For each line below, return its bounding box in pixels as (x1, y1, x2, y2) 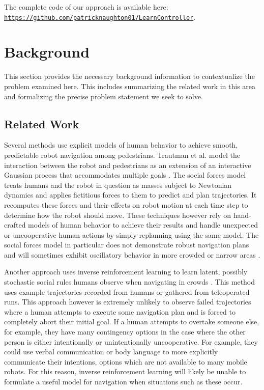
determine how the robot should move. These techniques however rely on (4, 209, 231, 220)
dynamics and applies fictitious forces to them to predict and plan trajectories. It (4, 189, 257, 200)
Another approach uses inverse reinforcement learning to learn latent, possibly (4, 266, 248, 277)
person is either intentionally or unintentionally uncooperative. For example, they (4, 336, 258, 347)
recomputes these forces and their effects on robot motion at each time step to (4, 199, 248, 210)
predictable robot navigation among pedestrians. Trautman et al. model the (4, 149, 240, 160)
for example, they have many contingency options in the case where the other (4, 326, 246, 337)
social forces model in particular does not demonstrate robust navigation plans (4, 239, 249, 250)
